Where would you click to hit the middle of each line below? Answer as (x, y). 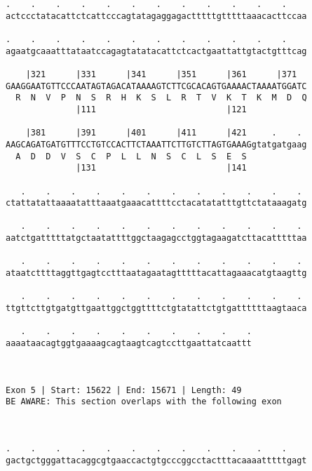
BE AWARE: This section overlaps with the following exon (144, 402)
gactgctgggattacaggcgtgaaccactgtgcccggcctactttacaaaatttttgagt (156, 460)
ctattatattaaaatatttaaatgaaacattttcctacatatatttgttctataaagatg (156, 203)
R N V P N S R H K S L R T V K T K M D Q (161, 98)
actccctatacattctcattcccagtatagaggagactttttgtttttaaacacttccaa (156, 16)
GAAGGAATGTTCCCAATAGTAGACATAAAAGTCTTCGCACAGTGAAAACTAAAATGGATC (156, 86)
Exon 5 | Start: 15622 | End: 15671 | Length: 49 (124, 390)
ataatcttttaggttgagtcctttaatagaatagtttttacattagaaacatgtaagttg (156, 273)
